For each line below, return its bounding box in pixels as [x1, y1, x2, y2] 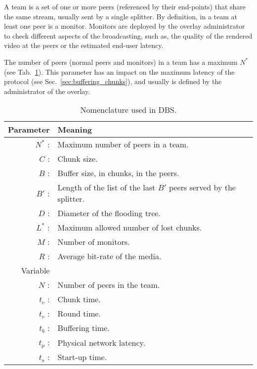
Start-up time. [57, 351, 107, 363]
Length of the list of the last [57, 182, 156, 193]
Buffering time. [57, 322, 110, 334]
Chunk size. [57, 153, 98, 165]
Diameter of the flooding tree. [57, 207, 161, 219]
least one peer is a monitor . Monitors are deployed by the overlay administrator [4, 21, 245, 31]
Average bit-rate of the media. [57, 250, 162, 262]
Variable [21, 265, 50, 277]
